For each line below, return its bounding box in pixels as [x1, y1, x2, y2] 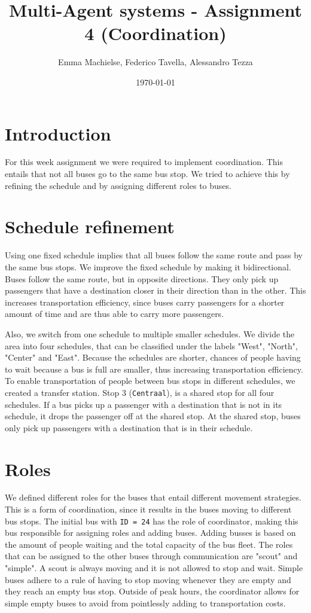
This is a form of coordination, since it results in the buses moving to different [5, 503, 292, 516]
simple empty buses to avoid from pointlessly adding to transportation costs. [5, 596, 286, 609]
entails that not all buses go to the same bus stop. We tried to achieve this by [5, 167, 290, 180]
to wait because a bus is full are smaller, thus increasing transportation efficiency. [5, 362, 303, 375]
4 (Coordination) [84, 21, 227, 45]
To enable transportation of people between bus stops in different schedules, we [5, 374, 295, 387]
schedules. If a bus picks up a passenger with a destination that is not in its [5, 398, 282, 410]
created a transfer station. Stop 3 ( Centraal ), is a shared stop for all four [5, 386, 275, 398]
